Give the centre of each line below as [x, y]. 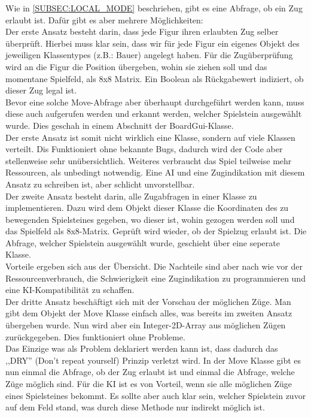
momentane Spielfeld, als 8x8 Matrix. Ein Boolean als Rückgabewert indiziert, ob [155, 78]
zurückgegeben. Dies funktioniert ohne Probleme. [95, 336]
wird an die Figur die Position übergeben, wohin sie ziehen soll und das [136, 66]
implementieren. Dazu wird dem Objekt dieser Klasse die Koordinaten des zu [147, 208]
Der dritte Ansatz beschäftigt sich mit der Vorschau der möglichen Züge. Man [148, 301]
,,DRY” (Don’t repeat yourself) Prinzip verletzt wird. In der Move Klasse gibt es [153, 360]
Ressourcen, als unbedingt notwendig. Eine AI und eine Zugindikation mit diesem [155, 172]
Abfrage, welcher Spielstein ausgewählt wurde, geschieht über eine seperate [143, 242]
